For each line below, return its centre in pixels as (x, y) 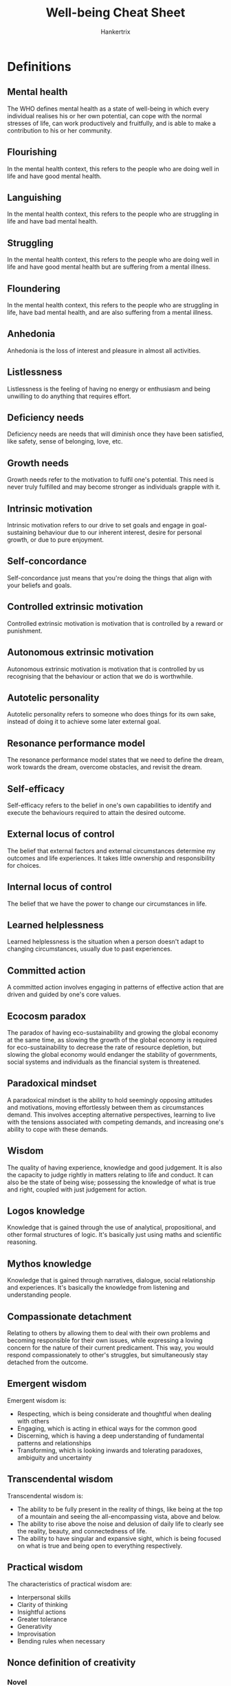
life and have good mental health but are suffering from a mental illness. (109, 267)
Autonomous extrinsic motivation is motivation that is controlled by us (106, 669)
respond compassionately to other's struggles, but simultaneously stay (108, 1355)
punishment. (25, 631)
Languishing (34, 197)
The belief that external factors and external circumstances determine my (111, 851)
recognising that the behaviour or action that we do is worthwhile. (100, 676)
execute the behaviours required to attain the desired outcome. (96, 812)
